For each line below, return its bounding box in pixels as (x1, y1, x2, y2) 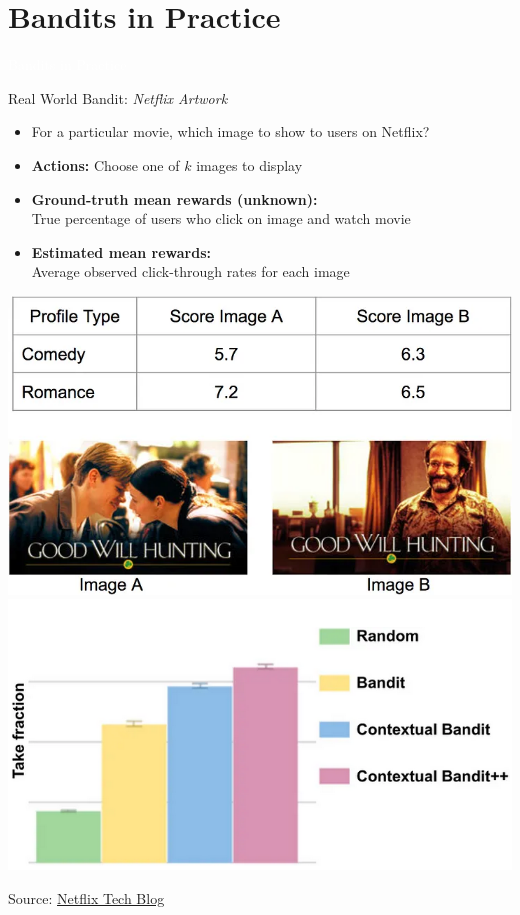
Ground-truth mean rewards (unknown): (31, 188, 318, 209)
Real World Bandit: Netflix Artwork (8, 87, 228, 108)
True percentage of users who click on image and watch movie (31, 208, 411, 229)
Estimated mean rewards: (31, 241, 211, 262)
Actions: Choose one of (31, 154, 180, 175)
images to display (196, 154, 303, 175)
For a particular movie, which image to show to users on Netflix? (31, 121, 430, 142)
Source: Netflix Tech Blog (8, 887, 165, 908)
